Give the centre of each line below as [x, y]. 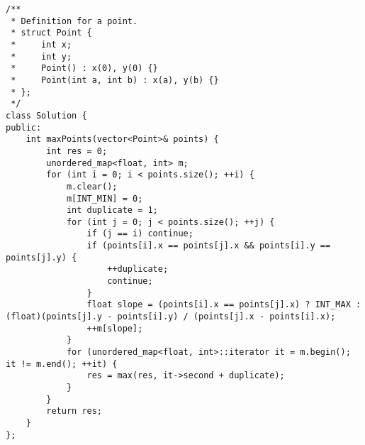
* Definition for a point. [74, 21]
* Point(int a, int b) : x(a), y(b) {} [115, 80]
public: [24, 127]
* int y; [41, 56]
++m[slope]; [115, 328]
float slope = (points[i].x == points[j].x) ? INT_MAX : [224, 305]
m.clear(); [92, 186]
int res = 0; [77, 151]
